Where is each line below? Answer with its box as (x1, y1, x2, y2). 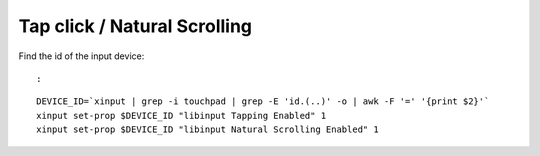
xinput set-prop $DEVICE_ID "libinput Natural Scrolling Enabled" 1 (36, 124, 379, 135)
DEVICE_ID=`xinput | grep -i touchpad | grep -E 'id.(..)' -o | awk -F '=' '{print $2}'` (36, 96, 490, 107)
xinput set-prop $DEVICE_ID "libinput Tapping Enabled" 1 (36, 110, 327, 121)
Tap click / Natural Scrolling (18, 15, 253, 37)
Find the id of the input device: (18, 50, 145, 62)
